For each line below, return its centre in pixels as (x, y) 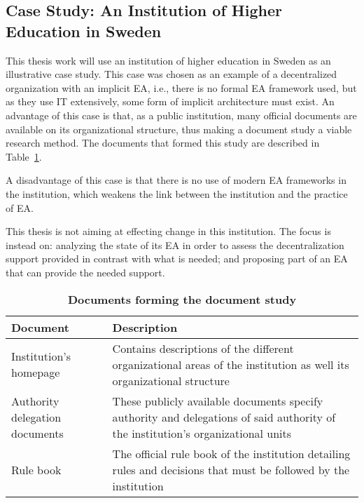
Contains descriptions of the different (203, 348)
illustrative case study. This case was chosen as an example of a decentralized (171, 74)
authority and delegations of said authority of (224, 417)
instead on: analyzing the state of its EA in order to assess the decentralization (175, 244)
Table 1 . (24, 156)
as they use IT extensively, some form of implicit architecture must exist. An (170, 101)
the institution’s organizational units (202, 433)
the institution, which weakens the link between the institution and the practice (177, 193)
